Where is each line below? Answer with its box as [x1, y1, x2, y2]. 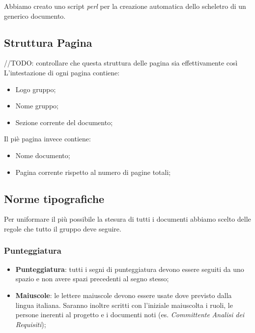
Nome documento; [15, 150, 70, 160]
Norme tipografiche [4, 191, 105, 206]
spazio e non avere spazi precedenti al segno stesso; [15, 273, 169, 284]
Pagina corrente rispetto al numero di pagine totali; [15, 166, 171, 177]
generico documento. [4, 10, 66, 21]
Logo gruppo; [15, 84, 56, 94]
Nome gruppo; [15, 100, 58, 111]
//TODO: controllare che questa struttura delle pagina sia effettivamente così [4, 58, 238, 68]
